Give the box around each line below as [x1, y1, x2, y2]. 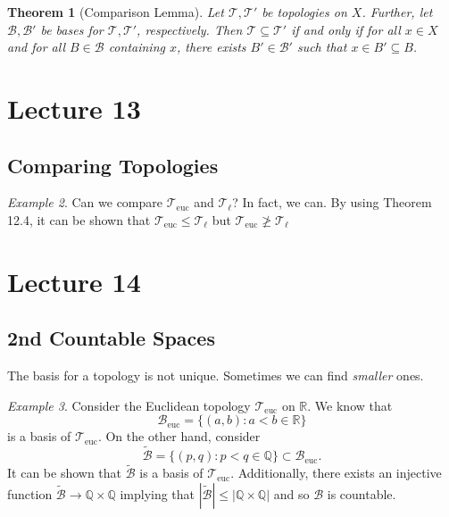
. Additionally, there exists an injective [230, 463, 442, 482]
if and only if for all [291, 20, 401, 38]
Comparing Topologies [7, 151, 219, 179]
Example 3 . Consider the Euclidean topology [7, 396, 251, 414]
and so [273, 484, 310, 503]
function [7, 484, 53, 503]
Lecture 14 [7, 263, 141, 299]
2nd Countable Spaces [7, 324, 215, 352]
